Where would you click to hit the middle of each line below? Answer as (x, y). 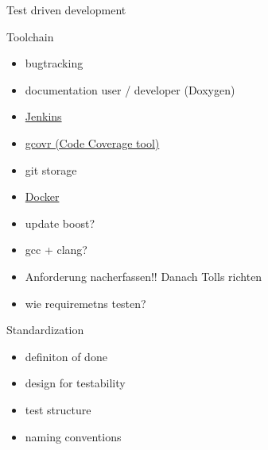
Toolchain (30, 36)
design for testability (75, 383)
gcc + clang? (56, 250)
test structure (58, 409)
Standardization (45, 330)
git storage (51, 169)
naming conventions (73, 436)
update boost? (60, 223)
